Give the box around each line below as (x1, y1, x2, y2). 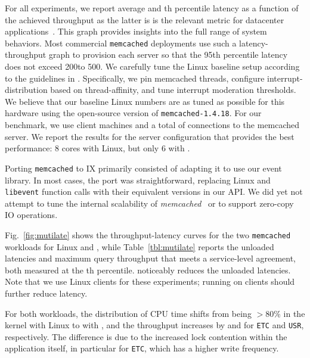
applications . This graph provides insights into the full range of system (5, 25, 267, 38)
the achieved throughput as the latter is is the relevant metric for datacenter (5, 13, 284, 26)
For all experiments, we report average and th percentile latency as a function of (5, 2, 299, 14)
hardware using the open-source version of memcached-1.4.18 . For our (5, 107, 262, 119)
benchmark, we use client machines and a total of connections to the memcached (5, 119, 300, 131)
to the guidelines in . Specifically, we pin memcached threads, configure (5, 71, 265, 84)
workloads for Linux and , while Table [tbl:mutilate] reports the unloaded (5, 240, 274, 253)
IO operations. (5, 208, 58, 221)
